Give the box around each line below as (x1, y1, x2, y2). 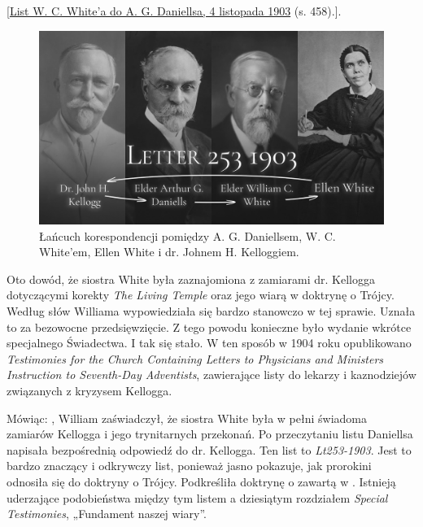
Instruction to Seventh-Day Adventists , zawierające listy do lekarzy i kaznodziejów (7, 366, 416, 383)
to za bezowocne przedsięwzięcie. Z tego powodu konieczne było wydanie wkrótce (7, 318, 412, 335)
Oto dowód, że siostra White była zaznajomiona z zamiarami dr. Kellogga (7, 270, 375, 287)
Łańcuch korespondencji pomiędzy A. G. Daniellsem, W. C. (39, 227, 336, 244)
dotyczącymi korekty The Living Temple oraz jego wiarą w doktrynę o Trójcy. (7, 286, 395, 303)
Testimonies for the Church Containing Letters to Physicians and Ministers (7, 350, 384, 367)
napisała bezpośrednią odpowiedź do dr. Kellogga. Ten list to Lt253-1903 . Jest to (7, 441, 412, 458)
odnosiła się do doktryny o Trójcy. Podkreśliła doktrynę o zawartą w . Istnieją (7, 473, 396, 490)
